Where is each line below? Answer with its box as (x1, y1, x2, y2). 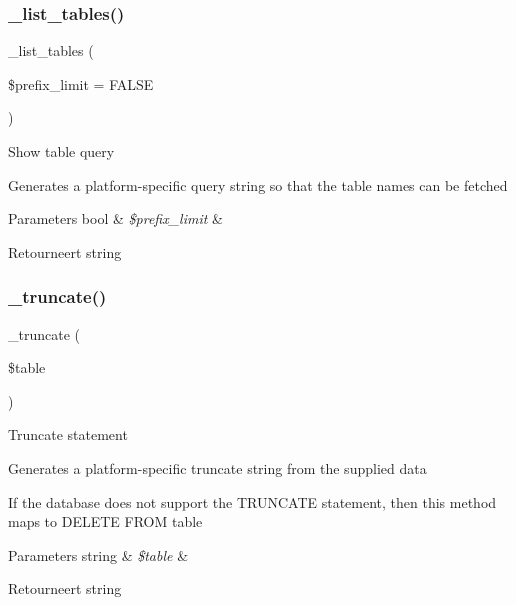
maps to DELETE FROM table (8, 511, 203, 532)
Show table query (8, 141, 115, 161)
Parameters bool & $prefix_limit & (8, 208, 223, 229)
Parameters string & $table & (8, 544, 189, 565)
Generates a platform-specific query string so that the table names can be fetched (8, 174, 508, 195)
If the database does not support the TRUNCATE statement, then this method (8, 491, 497, 512)
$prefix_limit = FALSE (8, 73, 154, 94)
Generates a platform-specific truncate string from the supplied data (8, 457, 427, 478)
